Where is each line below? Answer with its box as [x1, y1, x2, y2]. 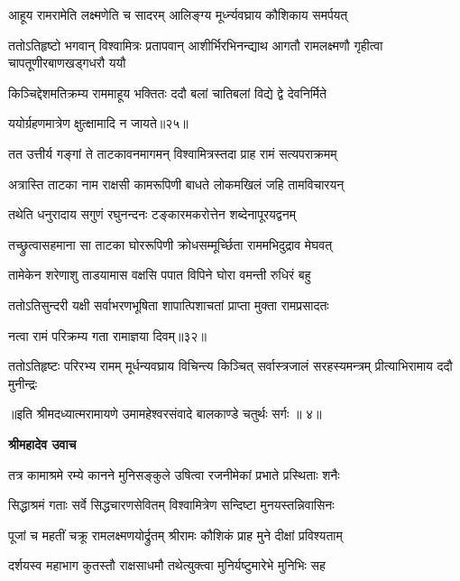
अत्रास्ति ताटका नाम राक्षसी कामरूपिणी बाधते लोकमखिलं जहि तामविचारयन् [8, 174, 345, 193]
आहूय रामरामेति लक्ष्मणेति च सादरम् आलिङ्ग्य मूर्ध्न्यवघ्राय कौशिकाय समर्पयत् [8, 5, 348, 23]
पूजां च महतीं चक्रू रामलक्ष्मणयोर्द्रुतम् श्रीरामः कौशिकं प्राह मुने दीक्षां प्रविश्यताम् [8, 525, 343, 544]
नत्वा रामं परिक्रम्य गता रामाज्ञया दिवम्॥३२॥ [8, 326, 207, 345]
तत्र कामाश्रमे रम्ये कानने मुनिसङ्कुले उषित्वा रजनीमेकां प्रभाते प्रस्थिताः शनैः [8, 465, 340, 484]
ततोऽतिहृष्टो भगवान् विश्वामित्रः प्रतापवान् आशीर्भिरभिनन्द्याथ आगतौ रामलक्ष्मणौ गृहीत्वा [8, 35, 383, 54]
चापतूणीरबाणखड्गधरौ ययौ [8, 53, 126, 72]
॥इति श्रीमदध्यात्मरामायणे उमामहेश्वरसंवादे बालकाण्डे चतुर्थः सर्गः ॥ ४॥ [8, 404, 322, 423]
